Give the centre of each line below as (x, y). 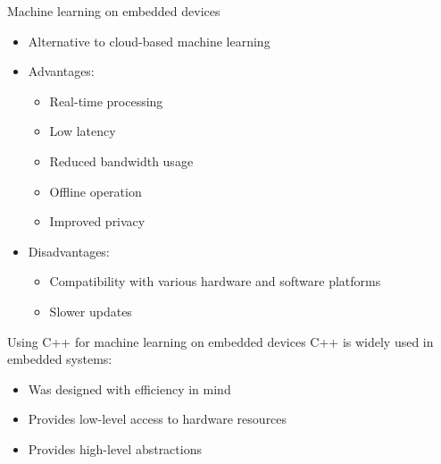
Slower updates (91, 311)
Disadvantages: (69, 251)
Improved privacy (97, 221)
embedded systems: (60, 359)
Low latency (83, 131)
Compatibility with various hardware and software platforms (215, 281)
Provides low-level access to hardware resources (158, 419)
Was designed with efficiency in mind (129, 388)
